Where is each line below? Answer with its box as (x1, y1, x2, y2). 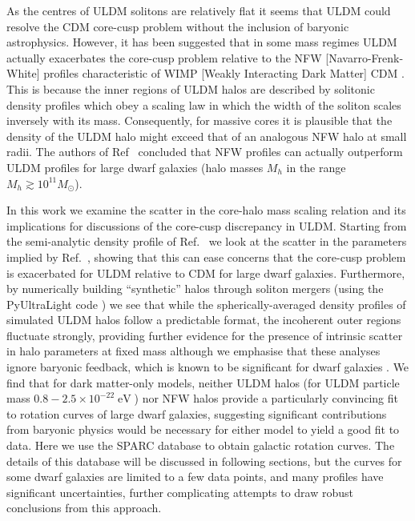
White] (6, 65, 40, 82)
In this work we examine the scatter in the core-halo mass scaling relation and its (6, 202, 406, 218)
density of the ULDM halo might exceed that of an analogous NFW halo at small (6, 127, 407, 144)
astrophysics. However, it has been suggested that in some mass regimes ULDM (6, 34, 397, 50)
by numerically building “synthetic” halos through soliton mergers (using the (6, 280, 384, 297)
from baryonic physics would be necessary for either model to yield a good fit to (6, 421, 400, 438)
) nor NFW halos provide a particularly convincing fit (134, 390, 399, 407)
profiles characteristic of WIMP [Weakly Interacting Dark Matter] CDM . (43, 65, 405, 82)
